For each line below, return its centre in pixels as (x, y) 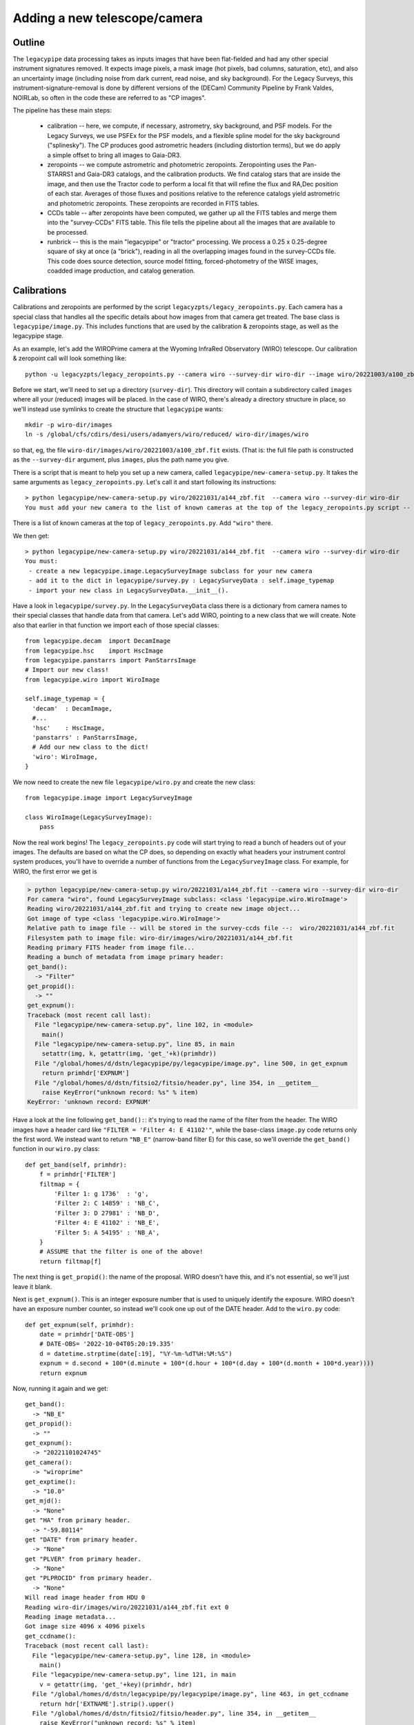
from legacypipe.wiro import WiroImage (92, 679)
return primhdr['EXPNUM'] (86, 1073)
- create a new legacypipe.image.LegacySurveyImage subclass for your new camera (170, 571)
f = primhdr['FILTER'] (78, 1174)
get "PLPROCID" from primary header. (89, 1578)
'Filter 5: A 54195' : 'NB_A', (107, 1232)
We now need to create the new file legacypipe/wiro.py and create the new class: (134, 782)
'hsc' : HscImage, (69, 728)
